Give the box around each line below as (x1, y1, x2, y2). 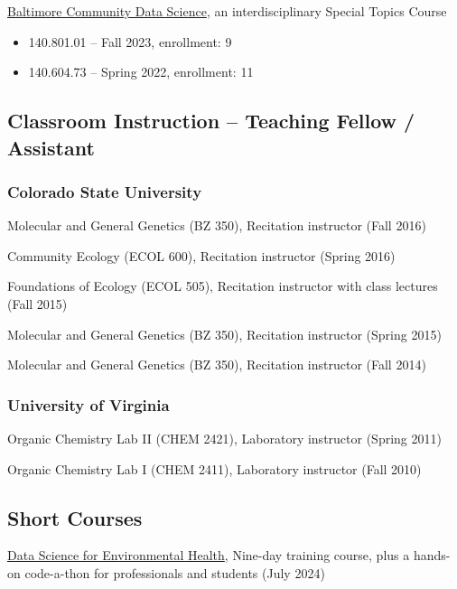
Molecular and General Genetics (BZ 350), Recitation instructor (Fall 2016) (7, 216, 426, 235)
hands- (413, 546, 451, 565)
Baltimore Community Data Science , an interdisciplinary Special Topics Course (7, 2, 447, 20)
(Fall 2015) (7, 294, 68, 313)
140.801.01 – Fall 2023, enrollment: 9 (28, 32, 232, 51)
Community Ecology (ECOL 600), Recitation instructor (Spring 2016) (7, 246, 396, 265)
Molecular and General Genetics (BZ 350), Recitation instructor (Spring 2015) (7, 324, 442, 343)
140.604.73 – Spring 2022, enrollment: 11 (28, 62, 254, 81)
